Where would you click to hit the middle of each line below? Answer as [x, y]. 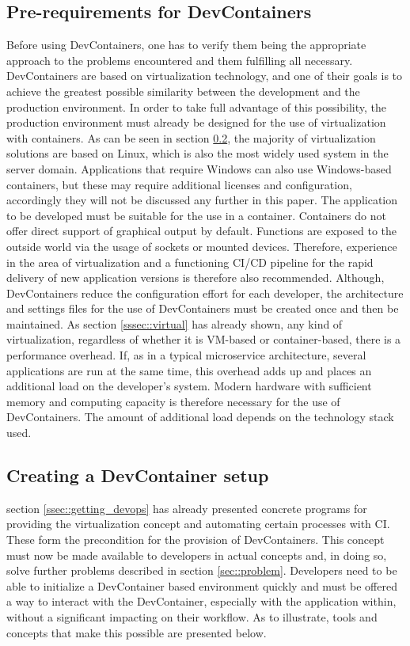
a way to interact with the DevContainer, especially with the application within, [201, 601]
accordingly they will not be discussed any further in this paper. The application [202, 200]
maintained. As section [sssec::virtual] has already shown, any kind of [175, 323]
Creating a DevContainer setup [138, 475]
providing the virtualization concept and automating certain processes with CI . [198, 524]
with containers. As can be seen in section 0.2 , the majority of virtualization [191, 137]
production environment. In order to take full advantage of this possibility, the [196, 106]
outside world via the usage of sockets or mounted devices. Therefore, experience [202, 246]
